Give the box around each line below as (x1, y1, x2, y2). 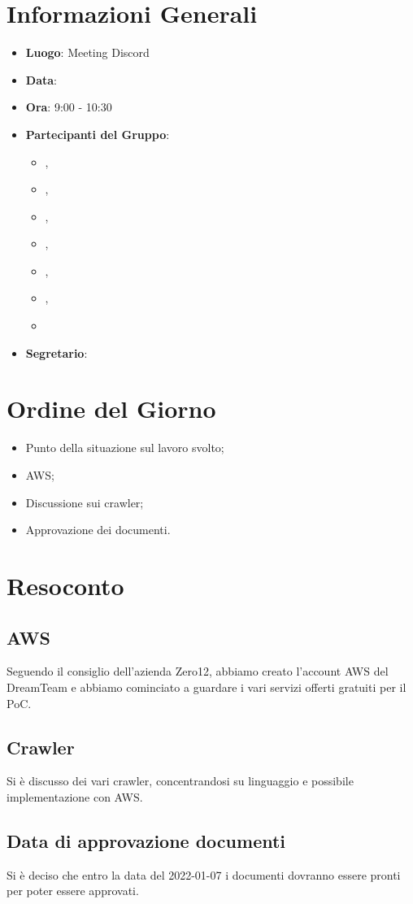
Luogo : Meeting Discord (25, 44, 150, 61)
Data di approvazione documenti (7, 828, 286, 853)
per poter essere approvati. (7, 882, 139, 899)
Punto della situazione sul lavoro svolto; (25, 439, 224, 456)
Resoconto (7, 568, 124, 602)
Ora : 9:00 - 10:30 (25, 98, 112, 115)
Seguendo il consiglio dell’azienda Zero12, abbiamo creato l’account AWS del (7, 663, 389, 680)
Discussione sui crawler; (25, 493, 144, 511)
